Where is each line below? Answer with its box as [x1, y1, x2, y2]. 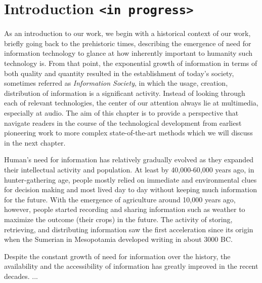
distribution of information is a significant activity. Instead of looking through [4, 87, 245, 98]
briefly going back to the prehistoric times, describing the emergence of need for [4, 38, 251, 48]
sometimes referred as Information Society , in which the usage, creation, [4, 78, 228, 88]
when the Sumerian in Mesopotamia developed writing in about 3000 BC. [4, 234, 233, 244]
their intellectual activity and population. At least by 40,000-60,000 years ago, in [4, 164, 254, 174]
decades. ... [4, 270, 38, 281]
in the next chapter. [4, 137, 66, 148]
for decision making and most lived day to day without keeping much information [4, 184, 257, 195]
